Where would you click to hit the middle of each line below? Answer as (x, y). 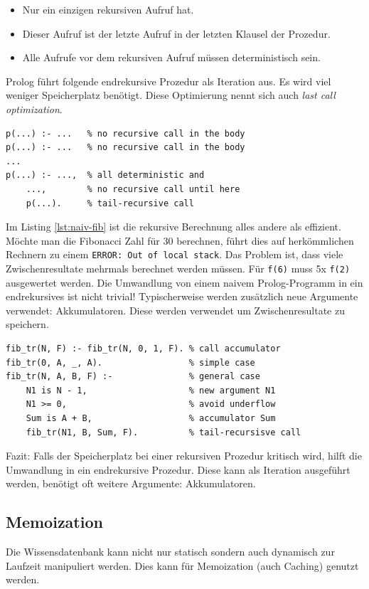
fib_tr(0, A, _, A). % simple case (130, 362)
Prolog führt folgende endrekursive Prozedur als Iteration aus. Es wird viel (169, 81)
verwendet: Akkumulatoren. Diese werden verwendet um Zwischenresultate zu (175, 310)
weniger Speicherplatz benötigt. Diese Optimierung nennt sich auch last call (171, 95)
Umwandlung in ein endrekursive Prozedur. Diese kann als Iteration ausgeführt (178, 469)
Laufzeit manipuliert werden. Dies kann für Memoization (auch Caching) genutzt (182, 565)
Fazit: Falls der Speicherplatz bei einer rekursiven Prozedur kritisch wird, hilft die (184, 456)
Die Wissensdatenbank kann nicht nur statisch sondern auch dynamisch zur (170, 552)
